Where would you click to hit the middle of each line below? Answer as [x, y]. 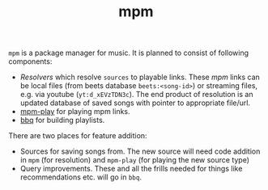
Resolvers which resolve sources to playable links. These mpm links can [140, 77]
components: [30, 61]
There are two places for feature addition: [78, 136]
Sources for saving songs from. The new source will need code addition [140, 151]
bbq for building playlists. [62, 120]
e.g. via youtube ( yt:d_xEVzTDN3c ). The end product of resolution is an [136, 95]
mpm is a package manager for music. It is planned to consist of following [129, 53]
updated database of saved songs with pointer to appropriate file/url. [135, 103]
